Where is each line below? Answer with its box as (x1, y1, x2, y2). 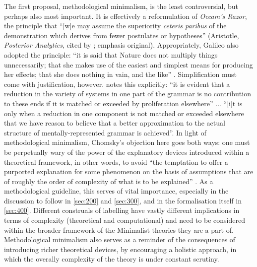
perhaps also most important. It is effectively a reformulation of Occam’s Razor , (4, 10, 247, 21)
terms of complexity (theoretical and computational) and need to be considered (4, 215, 245, 225)
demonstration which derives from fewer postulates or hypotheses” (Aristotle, (4, 30, 239, 40)
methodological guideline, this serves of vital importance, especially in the (4, 186, 229, 196)
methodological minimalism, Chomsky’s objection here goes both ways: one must (4, 137, 250, 147)
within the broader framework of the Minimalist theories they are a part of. (4, 224, 234, 235)
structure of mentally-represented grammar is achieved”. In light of (4, 127, 207, 137)
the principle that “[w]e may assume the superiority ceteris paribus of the (4, 20, 227, 31)
